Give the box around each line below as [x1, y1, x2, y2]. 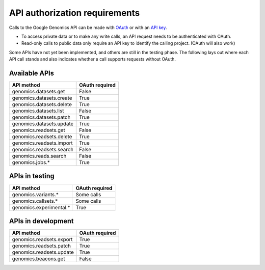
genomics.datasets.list [12, 108, 64, 114]
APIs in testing [9, 172, 55, 180]
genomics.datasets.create [12, 95, 72, 102]
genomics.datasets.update [12, 120, 74, 127]
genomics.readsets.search [12, 146, 74, 153]
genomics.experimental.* [12, 204, 71, 211]
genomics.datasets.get [12, 88, 65, 95]
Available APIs [9, 69, 54, 77]
